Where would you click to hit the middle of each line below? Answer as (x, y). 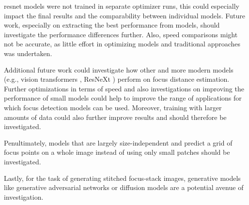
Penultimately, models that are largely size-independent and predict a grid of (118, 142)
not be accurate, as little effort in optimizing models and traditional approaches (122, 44)
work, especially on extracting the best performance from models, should (112, 25)
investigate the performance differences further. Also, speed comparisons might (121, 34)
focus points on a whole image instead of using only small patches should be (117, 152)
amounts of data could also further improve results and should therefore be (115, 117)
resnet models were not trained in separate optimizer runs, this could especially (122, 6)
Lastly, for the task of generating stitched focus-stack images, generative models (122, 178)
